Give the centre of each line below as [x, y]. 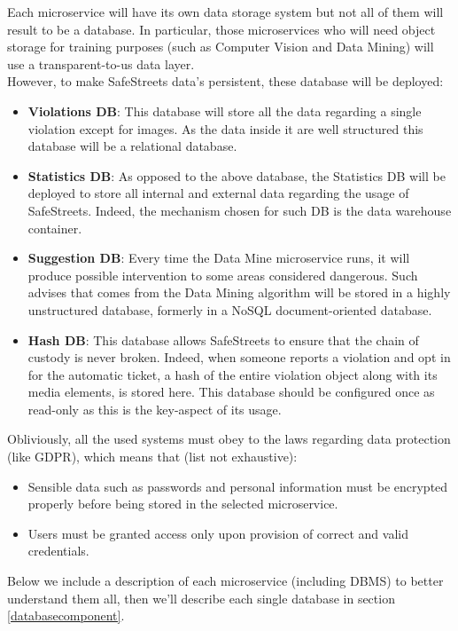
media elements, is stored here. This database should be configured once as [231, 392]
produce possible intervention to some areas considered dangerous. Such [223, 275]
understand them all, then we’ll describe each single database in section [201, 598]
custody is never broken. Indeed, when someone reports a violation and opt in [239, 357]
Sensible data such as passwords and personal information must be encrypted [238, 486]
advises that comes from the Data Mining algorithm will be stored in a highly [239, 292]
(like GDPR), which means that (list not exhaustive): [152, 457]
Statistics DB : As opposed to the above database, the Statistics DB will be [237, 175]
